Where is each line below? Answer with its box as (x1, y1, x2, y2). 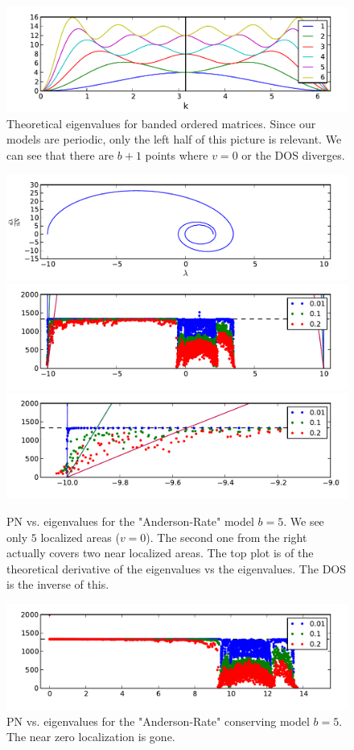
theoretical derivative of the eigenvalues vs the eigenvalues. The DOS (6, 560, 347, 577)
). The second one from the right (146, 528, 307, 545)
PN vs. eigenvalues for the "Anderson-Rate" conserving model (6, 712, 310, 729)
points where (145, 146, 208, 163)
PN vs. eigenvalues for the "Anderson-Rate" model (6, 512, 254, 529)
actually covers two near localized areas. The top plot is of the (6, 544, 314, 561)
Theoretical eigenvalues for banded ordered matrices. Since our (6, 115, 316, 131)
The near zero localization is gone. (6, 728, 175, 745)
